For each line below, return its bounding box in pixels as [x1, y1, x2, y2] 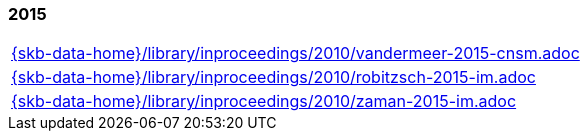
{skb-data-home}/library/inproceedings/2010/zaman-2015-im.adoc [11, 91, 517, 112]
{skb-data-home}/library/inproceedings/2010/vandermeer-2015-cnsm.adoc [11, 43, 580, 64]
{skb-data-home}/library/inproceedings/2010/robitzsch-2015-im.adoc [11, 67, 536, 88]
